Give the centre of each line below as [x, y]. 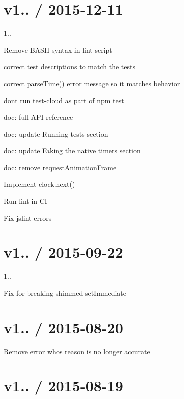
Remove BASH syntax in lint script [58, 49]
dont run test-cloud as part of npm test [64, 100]
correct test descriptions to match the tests [70, 66]
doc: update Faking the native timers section [72, 150]
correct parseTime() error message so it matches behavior [92, 83]
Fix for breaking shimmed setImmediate [65, 293]
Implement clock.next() [40, 184]
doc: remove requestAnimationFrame [60, 167]
